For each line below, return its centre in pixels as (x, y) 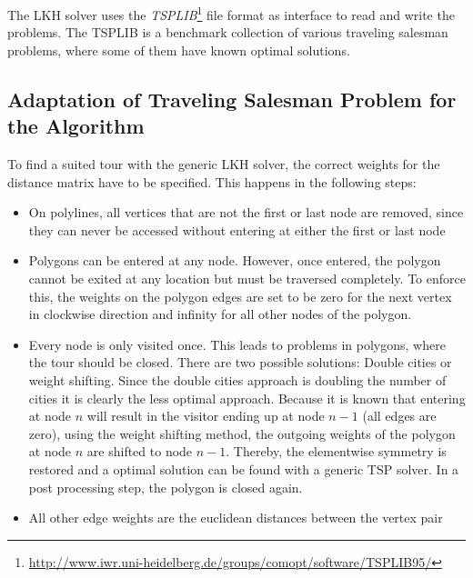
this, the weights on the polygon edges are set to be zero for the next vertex (240, 296)
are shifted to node (140, 451)
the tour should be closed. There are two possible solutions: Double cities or (240, 362)
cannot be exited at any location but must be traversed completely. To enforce (247, 278)
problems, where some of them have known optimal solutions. (179, 50)
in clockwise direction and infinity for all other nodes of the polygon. (220, 314)
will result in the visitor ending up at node (206, 416)
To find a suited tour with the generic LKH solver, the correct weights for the (224, 164)
